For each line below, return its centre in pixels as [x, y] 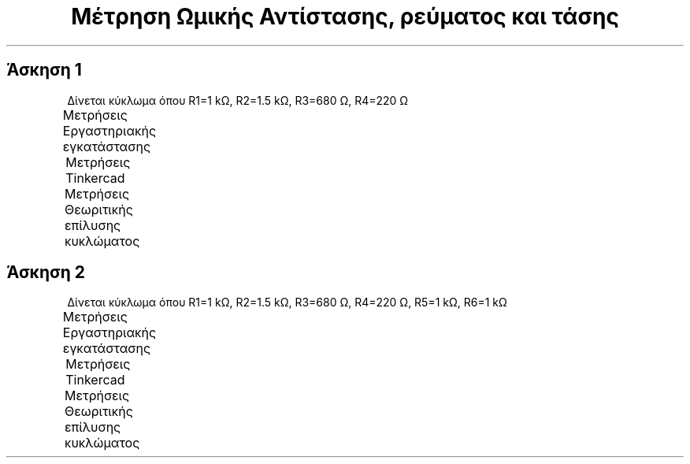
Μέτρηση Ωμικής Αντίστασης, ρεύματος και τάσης [345, 17]
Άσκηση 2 [46, 273]
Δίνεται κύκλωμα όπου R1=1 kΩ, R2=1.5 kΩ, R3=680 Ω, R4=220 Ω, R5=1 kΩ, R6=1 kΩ [287, 303]
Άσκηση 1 [44, 70]
